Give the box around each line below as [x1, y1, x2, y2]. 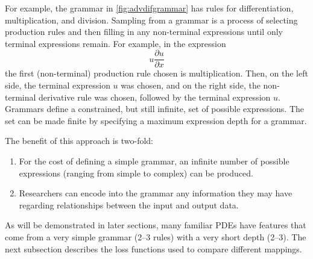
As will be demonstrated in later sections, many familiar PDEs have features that [5, 219, 306, 231]
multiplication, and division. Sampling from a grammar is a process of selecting [5, 13, 298, 26]
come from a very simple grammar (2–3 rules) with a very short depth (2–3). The [5, 230, 306, 243]
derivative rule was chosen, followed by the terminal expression [39, 90, 271, 103]
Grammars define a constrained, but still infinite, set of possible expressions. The [5, 102, 305, 115]
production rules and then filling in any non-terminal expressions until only [5, 25, 283, 38]
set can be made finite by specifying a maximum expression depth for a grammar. [5, 114, 307, 126]
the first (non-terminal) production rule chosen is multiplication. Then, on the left [5, 67, 308, 80]
